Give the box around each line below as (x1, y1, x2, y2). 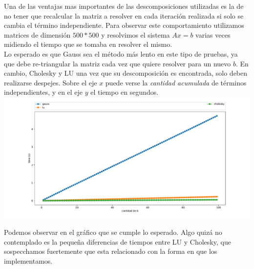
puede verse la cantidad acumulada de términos (105, 77, 247, 87)
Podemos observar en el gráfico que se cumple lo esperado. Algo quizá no (4, 227, 222, 237)
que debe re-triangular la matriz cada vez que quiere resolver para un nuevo (4, 58, 231, 68)
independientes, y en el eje (4, 87, 83, 97)
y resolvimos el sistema (101, 29, 170, 40)
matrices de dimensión (4, 29, 71, 40)
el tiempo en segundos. (90, 87, 159, 97)
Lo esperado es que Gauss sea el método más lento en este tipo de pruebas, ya (4, 48, 238, 59)
